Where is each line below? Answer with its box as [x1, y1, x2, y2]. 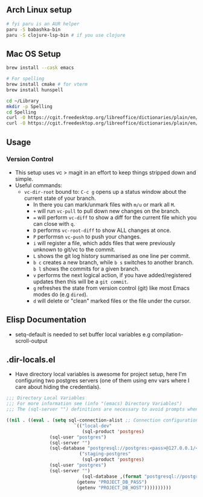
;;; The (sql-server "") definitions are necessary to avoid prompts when [6, 406, 199, 412]
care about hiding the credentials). [14, 383, 101, 391]
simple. [14, 175, 33, 182]
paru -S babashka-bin [6, 27, 61, 33]
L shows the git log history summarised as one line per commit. [33, 252, 190, 259]
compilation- [152, 330, 184, 338]
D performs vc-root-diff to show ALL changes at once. [33, 226, 171, 234]
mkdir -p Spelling [6, 103, 53, 109]
